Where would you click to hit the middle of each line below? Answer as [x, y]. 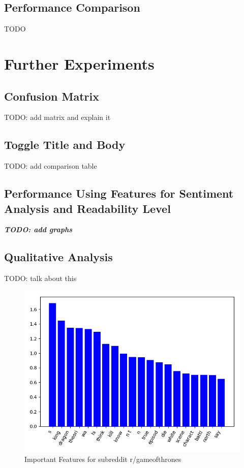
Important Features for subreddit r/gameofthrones [103, 459]
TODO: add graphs [38, 229]
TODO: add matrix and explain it [57, 117]
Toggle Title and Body [65, 145]
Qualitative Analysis [58, 257]
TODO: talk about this [40, 278]
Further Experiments [79, 63]
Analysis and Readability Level [87, 208]
